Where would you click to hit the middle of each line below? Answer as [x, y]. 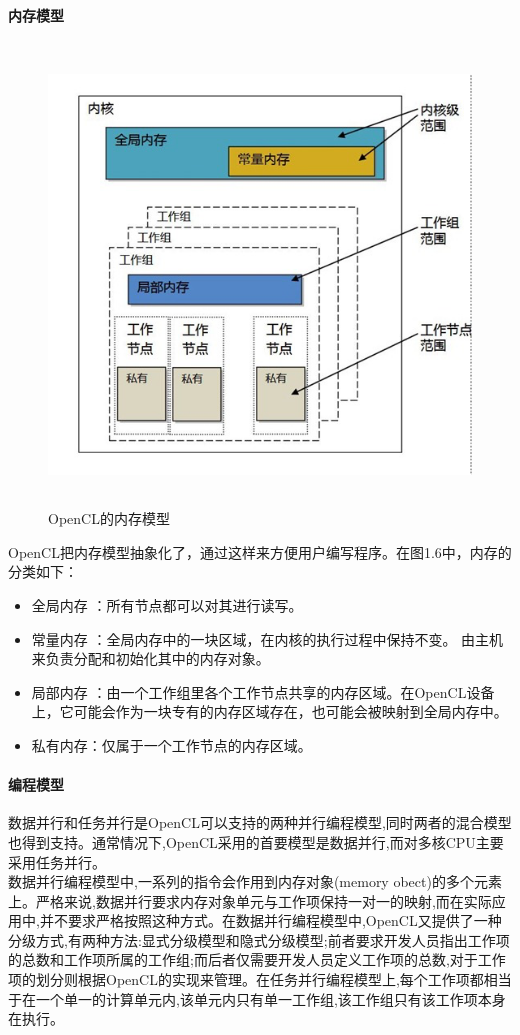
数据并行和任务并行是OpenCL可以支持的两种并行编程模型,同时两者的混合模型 [260, 822]
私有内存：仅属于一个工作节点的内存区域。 [171, 744]
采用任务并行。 [57, 861]
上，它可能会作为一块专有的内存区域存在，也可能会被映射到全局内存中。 [269, 711]
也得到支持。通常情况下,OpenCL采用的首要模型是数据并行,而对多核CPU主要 [256, 841]
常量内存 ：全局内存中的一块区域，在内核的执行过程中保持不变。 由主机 [267, 638]
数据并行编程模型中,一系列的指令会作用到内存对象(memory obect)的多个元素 [255, 881]
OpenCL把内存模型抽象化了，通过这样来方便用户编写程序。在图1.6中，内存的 [260, 551]
